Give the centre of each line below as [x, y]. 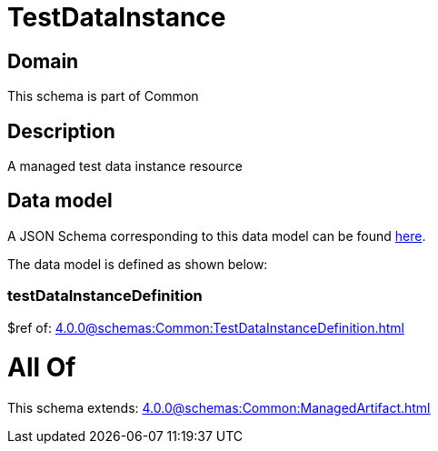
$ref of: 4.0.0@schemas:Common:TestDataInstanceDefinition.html [206, 327]
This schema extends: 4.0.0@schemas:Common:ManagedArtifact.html [219, 408]
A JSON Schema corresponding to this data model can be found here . [217, 236]
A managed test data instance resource [125, 166]
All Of [42, 368]
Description [61, 131]
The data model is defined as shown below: [138, 264]
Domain [43, 61]
